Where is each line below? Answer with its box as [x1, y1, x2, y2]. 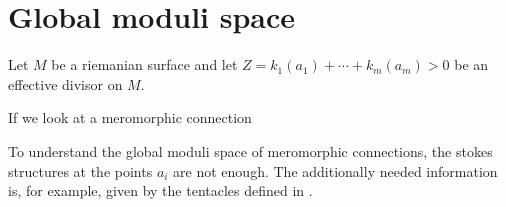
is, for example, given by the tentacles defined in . [8, 180, 313, 201]
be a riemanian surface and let [51, 54, 238, 75]
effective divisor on [8, 73, 123, 94]
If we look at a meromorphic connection [8, 107, 252, 128]
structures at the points [8, 160, 153, 181]
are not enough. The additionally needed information [173, 160, 498, 181]
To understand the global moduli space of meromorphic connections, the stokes [8, 140, 493, 161]
